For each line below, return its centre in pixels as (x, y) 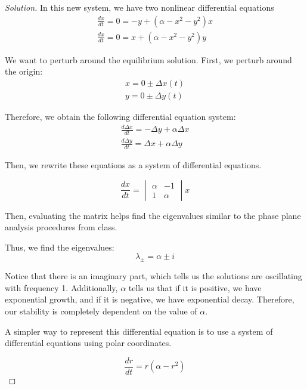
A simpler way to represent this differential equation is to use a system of (139, 331)
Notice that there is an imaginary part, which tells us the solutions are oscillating (153, 276)
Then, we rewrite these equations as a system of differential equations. (133, 165)
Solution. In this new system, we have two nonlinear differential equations (139, 7)
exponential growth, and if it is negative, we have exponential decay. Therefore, (150, 299)
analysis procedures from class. (61, 227)
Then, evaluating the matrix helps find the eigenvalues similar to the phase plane (153, 215)
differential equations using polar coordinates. (88, 343)
